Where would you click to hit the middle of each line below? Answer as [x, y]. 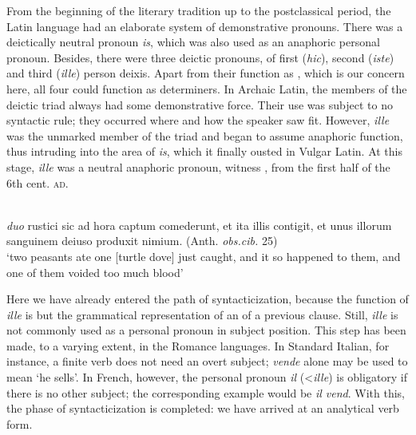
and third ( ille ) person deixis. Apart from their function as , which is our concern [206, 73]
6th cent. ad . [38, 182]
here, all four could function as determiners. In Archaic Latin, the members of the [207, 88]
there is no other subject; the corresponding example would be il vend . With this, [206, 392]
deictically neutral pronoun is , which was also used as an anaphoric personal [193, 42]
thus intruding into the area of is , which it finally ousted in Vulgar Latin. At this [204, 151]
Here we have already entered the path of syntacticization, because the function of [208, 299]
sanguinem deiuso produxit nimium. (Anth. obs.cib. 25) [142, 241]
